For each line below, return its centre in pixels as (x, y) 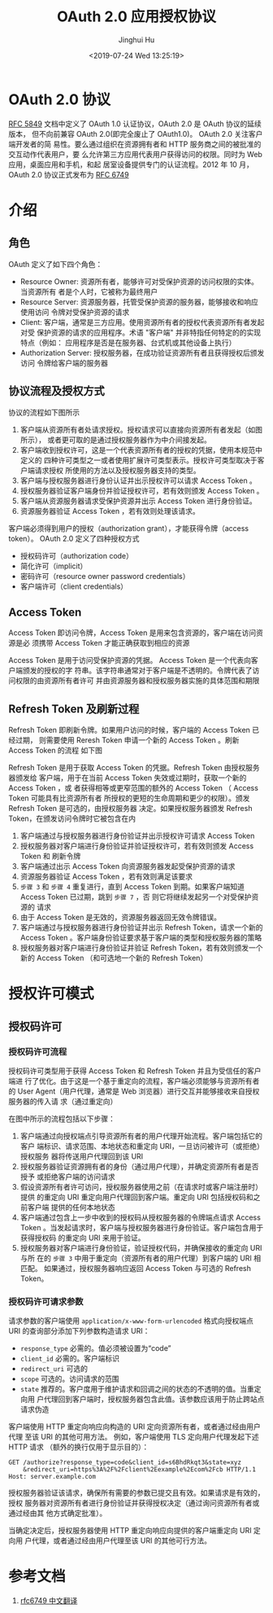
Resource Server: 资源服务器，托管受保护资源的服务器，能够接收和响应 (139, 301)
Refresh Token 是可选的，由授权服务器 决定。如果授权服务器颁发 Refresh (130, 809)
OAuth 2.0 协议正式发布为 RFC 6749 (69, 174)
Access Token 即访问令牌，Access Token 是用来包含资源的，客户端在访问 (132, 633)
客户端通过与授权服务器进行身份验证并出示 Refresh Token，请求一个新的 (141, 927)
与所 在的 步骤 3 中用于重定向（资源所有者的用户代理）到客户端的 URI (136, 1258)
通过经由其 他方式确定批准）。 (58, 1513)
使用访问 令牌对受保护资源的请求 (75, 312)
